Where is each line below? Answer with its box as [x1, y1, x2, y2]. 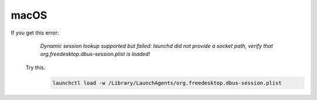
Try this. [25, 64, 46, 71]
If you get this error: [11, 29, 59, 36]
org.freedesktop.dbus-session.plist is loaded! [40, 50, 150, 58]
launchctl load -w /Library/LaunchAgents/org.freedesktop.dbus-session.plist [52, 80, 282, 86]
